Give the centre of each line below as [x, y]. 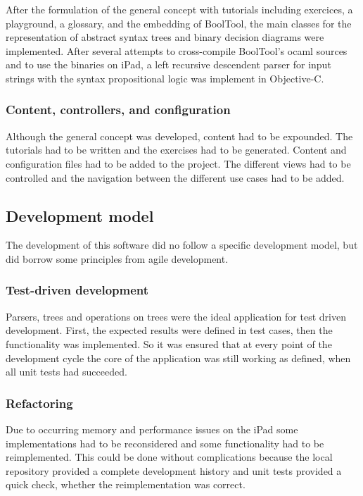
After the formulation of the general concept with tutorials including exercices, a [179, 9]
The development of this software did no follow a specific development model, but [182, 245]
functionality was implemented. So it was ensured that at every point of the [169, 343]
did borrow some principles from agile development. [117, 258]
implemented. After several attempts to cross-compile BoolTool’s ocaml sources [177, 50]
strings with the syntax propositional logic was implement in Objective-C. [165, 78]
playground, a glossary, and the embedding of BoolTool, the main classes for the [179, 23]
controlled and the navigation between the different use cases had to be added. [175, 177]
